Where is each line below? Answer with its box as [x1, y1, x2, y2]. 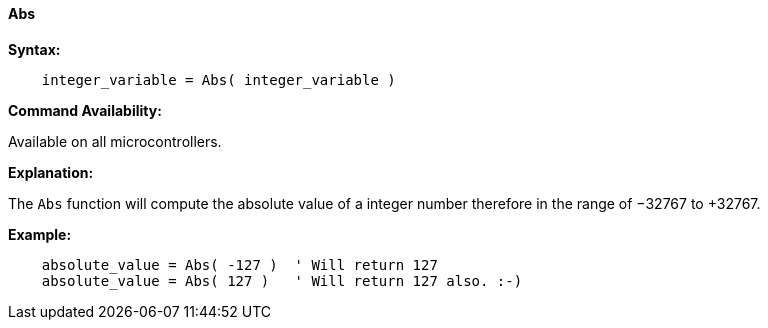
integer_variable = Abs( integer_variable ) [41, 71, 396, 88]
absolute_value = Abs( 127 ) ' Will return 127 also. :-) [41, 272, 523, 289]
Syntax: [8, 40, 61, 58]
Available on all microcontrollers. [8, 132, 222, 150]
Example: [8, 225, 72, 243]
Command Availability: [8, 101, 162, 119]
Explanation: [8, 163, 94, 181]
